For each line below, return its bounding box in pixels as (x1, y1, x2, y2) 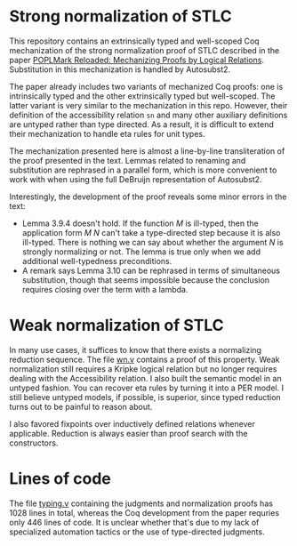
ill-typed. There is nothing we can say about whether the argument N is (21, 237, 284, 247)
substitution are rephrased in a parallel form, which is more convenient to (9, 165, 277, 175)
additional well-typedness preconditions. (21, 255, 173, 266)
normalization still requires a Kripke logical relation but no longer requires (9, 363, 277, 374)
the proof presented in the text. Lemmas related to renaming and (9, 155, 246, 165)
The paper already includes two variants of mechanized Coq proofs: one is (9, 81, 284, 92)
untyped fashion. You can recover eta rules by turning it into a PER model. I (9, 382, 285, 393)
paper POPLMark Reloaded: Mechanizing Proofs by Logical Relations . (9, 54, 265, 65)
